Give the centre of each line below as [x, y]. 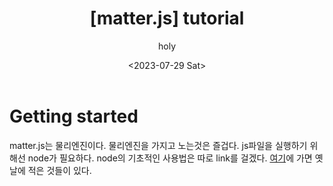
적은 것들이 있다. [59, 170]
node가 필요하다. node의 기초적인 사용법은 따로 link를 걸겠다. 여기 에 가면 [170, 158]
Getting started [74, 116]
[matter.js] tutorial [167, 18]
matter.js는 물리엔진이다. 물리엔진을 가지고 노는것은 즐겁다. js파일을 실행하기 [158, 145]
